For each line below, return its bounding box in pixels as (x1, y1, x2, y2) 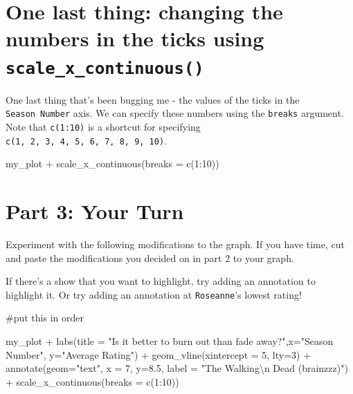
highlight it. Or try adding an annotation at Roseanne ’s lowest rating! (6, 287, 302, 301)
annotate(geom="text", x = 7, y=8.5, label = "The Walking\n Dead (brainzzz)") (6, 361, 348, 375)
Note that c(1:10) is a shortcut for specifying (6, 119, 201, 133)
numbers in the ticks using (6, 24, 264, 53)
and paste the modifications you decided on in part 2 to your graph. (6, 250, 294, 265)
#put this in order (6, 310, 84, 325)
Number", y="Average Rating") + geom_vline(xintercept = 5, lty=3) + (6, 347, 311, 362)
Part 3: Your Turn (6, 196, 184, 225)
